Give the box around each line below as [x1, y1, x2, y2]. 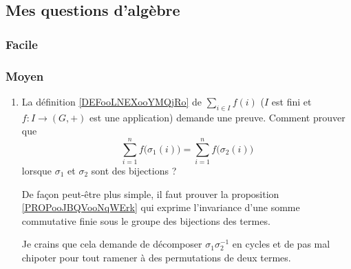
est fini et [271, 94, 312, 108]
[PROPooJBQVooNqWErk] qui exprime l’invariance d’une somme [21, 200, 300, 215]
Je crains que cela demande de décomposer [21, 237, 202, 251]
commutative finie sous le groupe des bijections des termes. [21, 213, 270, 228]
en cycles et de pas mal [232, 237, 330, 251]
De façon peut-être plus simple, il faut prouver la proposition [21, 186, 279, 201]
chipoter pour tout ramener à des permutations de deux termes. [21, 250, 291, 264]
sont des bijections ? [91, 163, 177, 177]
